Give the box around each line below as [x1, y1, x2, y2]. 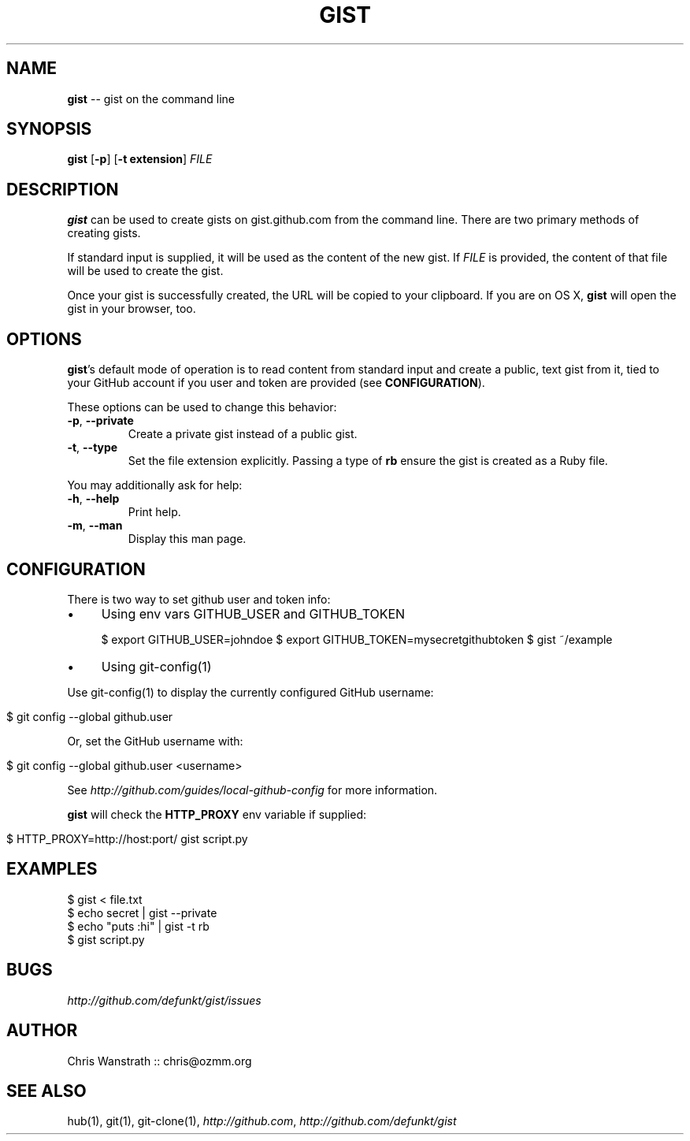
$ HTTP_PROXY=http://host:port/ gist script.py [6, 831, 248, 846]
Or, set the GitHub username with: [67, 734, 243, 748]
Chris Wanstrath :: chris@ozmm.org [67, 1054, 252, 1068]
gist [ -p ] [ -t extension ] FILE [67, 152, 213, 166]
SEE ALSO [6, 1080, 87, 1101]
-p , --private [67, 414, 134, 428]
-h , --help [67, 492, 120, 506]
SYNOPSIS [6, 119, 92, 139]
